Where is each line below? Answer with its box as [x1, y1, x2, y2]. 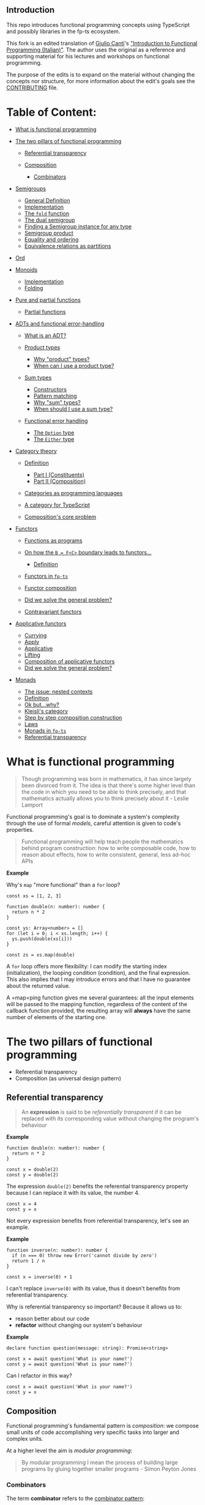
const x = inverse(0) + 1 [6, 1274, 72, 1280]
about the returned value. [6, 982, 70, 989]
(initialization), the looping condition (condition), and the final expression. [6, 969, 191, 976]
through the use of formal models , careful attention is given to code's [6, 820, 181, 827]
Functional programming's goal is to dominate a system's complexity [6, 813, 180, 820]
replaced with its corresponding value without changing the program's [21, 1115, 199, 1122]
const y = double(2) [6, 1172, 59, 1178]
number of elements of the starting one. [6, 1013, 107, 1021]
